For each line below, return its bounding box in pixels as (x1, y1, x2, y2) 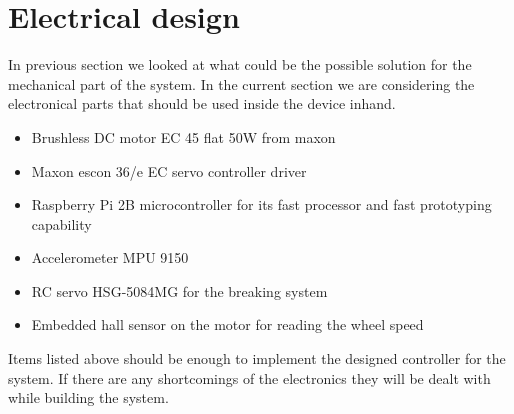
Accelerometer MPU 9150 (31, 247, 189, 268)
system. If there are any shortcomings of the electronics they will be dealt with (8, 367, 491, 388)
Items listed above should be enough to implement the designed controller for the (8, 348, 506, 369)
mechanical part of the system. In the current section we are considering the (8, 73, 475, 94)
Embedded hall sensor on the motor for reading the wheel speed (31, 314, 424, 335)
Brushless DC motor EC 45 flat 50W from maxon (31, 126, 336, 147)
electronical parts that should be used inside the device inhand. (8, 93, 396, 114)
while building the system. (8, 387, 169, 408)
